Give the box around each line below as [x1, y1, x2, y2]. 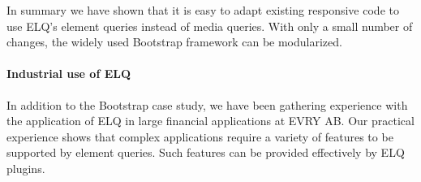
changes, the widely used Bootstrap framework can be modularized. [6, 33, 342, 50]
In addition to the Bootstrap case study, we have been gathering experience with [6, 96, 408, 113]
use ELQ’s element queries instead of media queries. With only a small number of [6, 17, 413, 34]
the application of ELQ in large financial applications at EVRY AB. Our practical [6, 112, 415, 129]
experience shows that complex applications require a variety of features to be [6, 128, 393, 145]
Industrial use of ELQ [6, 65, 131, 82]
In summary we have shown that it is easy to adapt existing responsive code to [6, 2, 399, 18]
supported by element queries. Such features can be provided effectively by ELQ [6, 144, 405, 161]
